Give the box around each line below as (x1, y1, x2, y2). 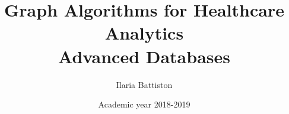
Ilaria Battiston (116, 78, 173, 90)
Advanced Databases (58, 44, 230, 68)
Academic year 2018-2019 (98, 98, 190, 110)
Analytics (104, 21, 184, 45)
